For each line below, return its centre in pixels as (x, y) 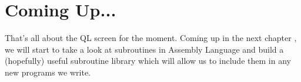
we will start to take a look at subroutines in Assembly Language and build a (144, 49)
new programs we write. (48, 72)
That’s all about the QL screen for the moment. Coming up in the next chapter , (151, 38)
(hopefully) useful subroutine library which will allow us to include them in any (148, 61)
